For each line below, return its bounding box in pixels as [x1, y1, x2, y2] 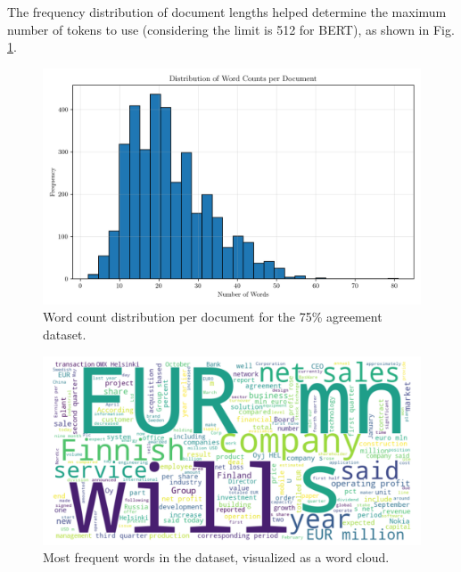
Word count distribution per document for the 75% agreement [43, 307, 383, 326]
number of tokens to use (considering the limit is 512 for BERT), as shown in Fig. [7, 20, 455, 38]
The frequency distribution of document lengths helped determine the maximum [7, 3, 447, 20]
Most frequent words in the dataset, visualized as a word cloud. [43, 548, 390, 567]
